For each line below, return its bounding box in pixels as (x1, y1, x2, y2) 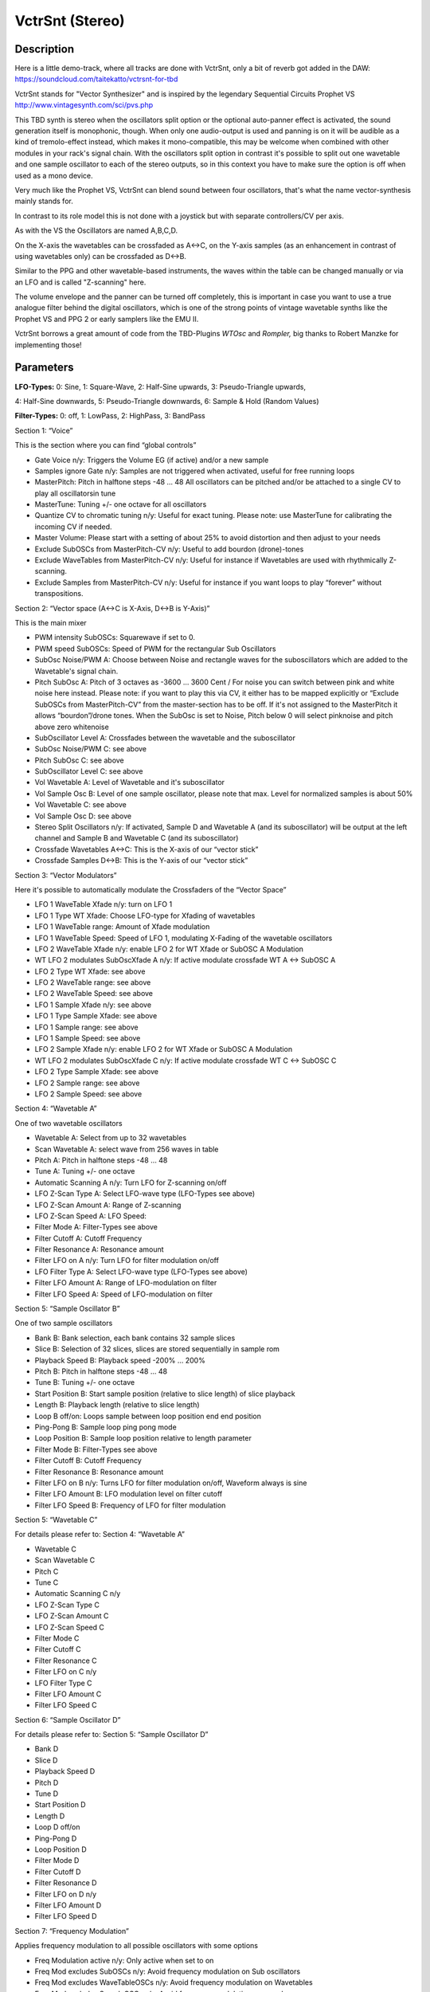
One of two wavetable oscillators (14, 1118, 123, 1127)
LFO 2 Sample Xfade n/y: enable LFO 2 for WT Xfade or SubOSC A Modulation (34, 1045, 293, 1054)
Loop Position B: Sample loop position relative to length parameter (34, 1433, 252, 1443)
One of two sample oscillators (14, 1319, 113, 1328)
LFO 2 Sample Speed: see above (34, 1089, 143, 1099)
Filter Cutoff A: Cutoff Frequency (34, 1233, 143, 1243)
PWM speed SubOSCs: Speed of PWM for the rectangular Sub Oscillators (34, 644, 276, 653)
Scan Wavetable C (34, 1555, 96, 1565)
